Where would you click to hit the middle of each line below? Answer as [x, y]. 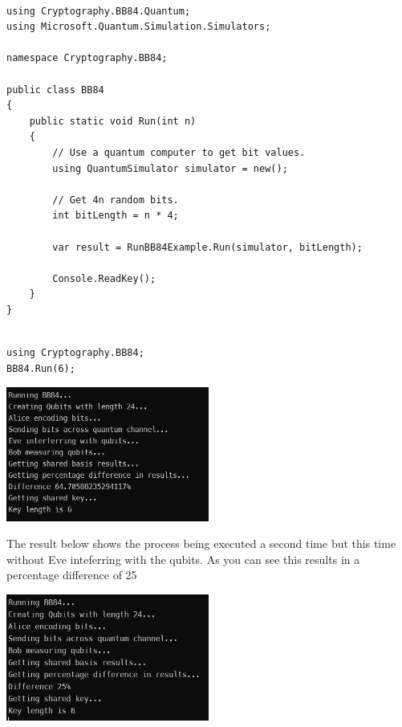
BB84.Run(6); [41, 368]
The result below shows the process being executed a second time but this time [201, 543]
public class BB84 [55, 90]
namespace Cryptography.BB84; [87, 58]
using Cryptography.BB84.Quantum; [99, 11]
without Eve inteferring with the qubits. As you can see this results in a [183, 559]
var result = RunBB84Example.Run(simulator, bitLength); [207, 247]
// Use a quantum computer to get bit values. [179, 152]
